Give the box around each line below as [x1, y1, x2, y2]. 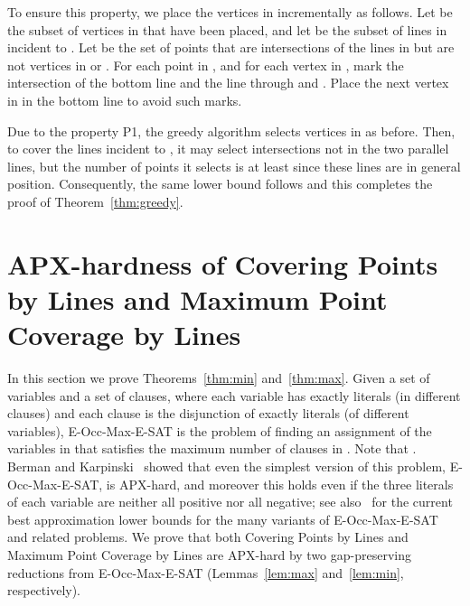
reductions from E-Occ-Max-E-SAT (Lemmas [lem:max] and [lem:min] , [7, 563, 404, 582]
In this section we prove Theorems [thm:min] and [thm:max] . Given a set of [7, 368, 430, 387]
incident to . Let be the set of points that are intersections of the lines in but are [7, 38, 455, 57]
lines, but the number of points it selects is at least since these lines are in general [7, 156, 461, 175]
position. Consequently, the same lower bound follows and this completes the [7, 174, 433, 193]
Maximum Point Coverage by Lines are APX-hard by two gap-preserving [7, 545, 411, 564]
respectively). [7, 581, 81, 600]
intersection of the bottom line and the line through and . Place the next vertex [7, 73, 449, 92]
